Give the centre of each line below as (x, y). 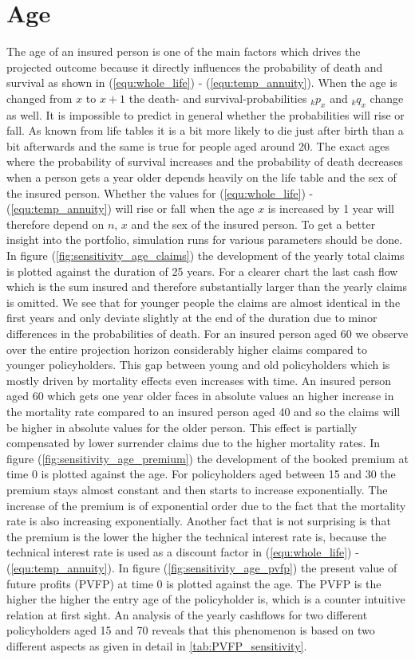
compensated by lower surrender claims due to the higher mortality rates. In (194, 443)
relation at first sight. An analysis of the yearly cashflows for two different (187, 614)
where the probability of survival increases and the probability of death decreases (205, 161)
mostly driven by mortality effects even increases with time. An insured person (199, 380)
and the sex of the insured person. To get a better (253, 224)
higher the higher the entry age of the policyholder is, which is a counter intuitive (206, 599)
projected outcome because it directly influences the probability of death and (195, 67)
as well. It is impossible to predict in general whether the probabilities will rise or (206, 114)
